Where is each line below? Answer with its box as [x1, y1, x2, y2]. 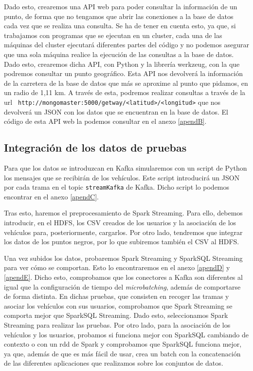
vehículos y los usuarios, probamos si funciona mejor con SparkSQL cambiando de [4, 329, 249, 339]
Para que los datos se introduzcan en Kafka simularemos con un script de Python [4, 162, 247, 173]
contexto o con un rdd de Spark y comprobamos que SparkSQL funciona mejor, [4, 339, 242, 349]
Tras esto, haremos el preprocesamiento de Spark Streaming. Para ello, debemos [4, 208, 243, 218]
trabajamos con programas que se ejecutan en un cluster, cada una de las [4, 30, 222, 40]
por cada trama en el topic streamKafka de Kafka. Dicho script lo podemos [4, 182, 230, 192]
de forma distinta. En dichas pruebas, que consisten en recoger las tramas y [4, 291, 229, 301]
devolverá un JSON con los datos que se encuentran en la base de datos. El [4, 106, 228, 117]
